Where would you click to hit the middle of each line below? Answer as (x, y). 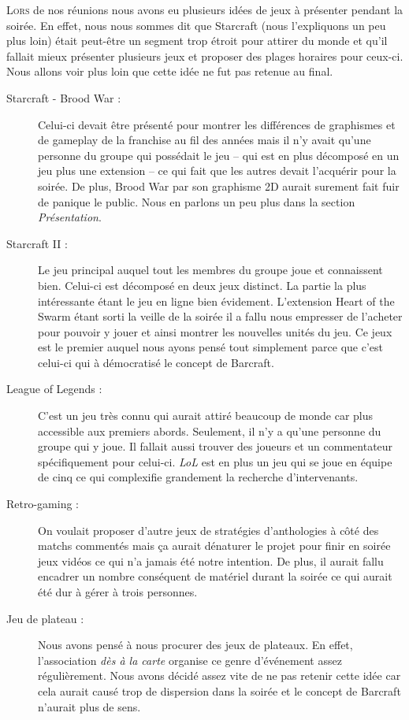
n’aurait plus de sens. (89, 706)
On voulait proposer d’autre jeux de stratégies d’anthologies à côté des (208, 530)
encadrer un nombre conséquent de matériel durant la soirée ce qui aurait (215, 576)
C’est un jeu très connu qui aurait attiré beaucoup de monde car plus (206, 416)
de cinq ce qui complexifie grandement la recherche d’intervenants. (198, 477)
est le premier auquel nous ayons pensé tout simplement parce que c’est (211, 347)
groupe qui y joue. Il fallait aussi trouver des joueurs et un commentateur (216, 446)
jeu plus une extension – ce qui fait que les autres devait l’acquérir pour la (217, 171)
